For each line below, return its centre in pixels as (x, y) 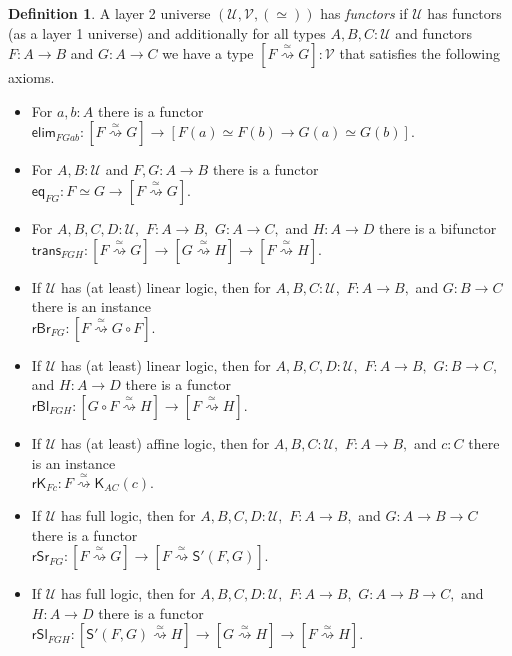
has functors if (364, 13)
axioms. (31, 77)
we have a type (208, 53)
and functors (434, 32)
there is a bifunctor (437, 227)
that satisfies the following (419, 53)
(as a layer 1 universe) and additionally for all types (167, 32)
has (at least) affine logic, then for (165, 442)
